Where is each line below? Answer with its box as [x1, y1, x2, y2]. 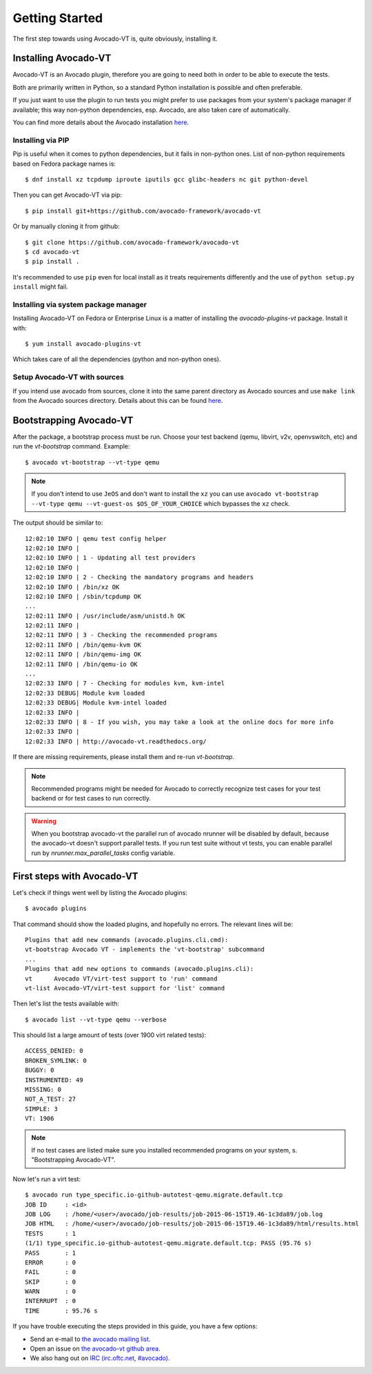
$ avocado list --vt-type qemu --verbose [25, 1015, 167, 1023]
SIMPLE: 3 [25, 1105, 58, 1112]
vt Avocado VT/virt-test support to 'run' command [25, 974, 218, 983]
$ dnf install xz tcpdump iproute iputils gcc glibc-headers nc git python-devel [25, 175, 309, 183]
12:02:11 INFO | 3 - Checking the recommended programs [25, 631, 218, 639]
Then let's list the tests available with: [12, 999, 120, 1008]
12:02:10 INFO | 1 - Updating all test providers [25, 554, 196, 562]
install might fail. [12, 283, 68, 291]
